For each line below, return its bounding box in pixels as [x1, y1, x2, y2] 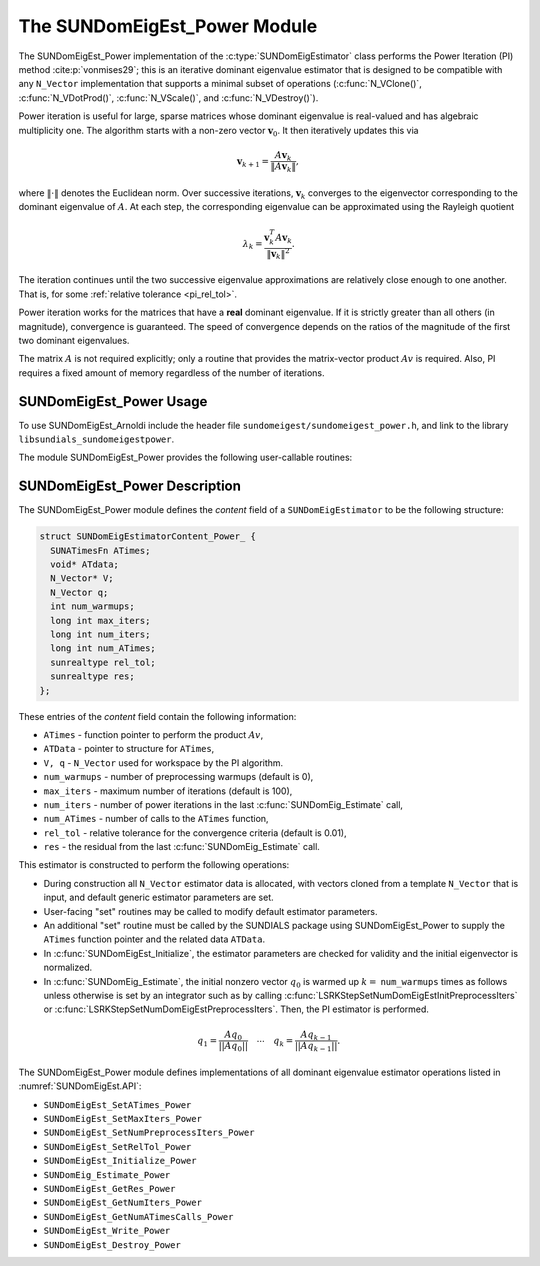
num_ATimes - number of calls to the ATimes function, [43, 813, 269, 825]
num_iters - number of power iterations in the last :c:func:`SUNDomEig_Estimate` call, [43, 798, 404, 810]
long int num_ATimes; [50, 643, 157, 654]
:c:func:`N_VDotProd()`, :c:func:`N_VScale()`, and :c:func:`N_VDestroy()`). [18, 91, 319, 104]
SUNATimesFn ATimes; [50, 545, 151, 556]
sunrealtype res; [50, 671, 135, 682]
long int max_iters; [50, 615, 151, 626]
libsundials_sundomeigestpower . [18, 433, 175, 445]
